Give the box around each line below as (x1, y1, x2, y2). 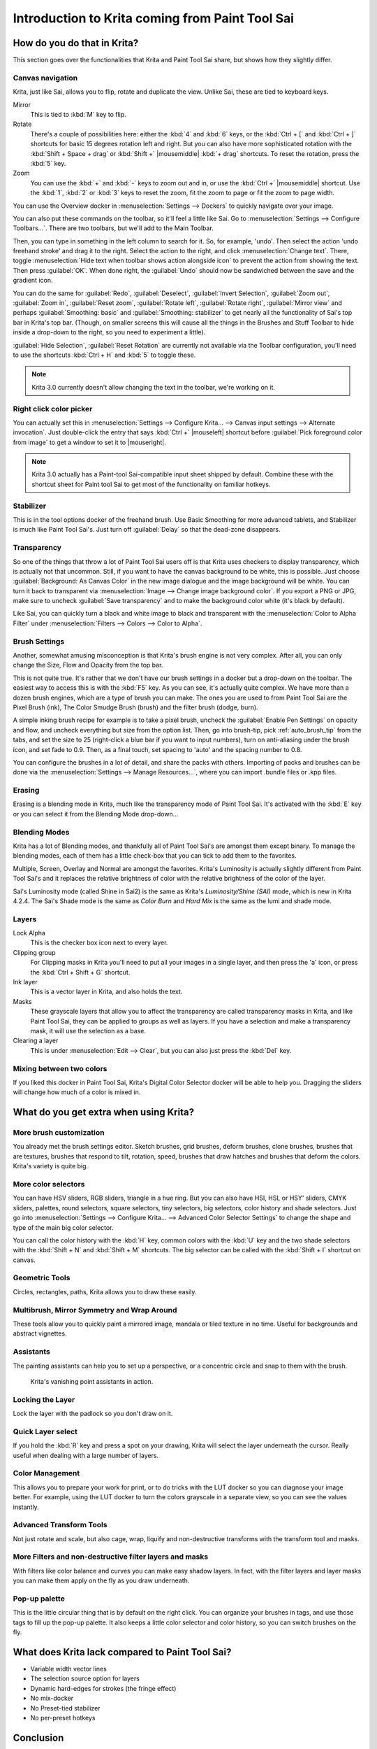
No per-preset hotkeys (30, 1713, 96, 1722)
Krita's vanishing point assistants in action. (30, 1377, 154, 1385)
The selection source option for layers (30, 1674, 140, 1683)
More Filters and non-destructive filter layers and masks (13, 1552, 209, 1562)
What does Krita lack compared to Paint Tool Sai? (13, 1646, 232, 1658)
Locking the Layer (13, 1394, 75, 1404)
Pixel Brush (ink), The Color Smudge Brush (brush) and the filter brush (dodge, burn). (13, 703, 258, 711)
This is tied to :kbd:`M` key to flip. (30, 110, 127, 118)
